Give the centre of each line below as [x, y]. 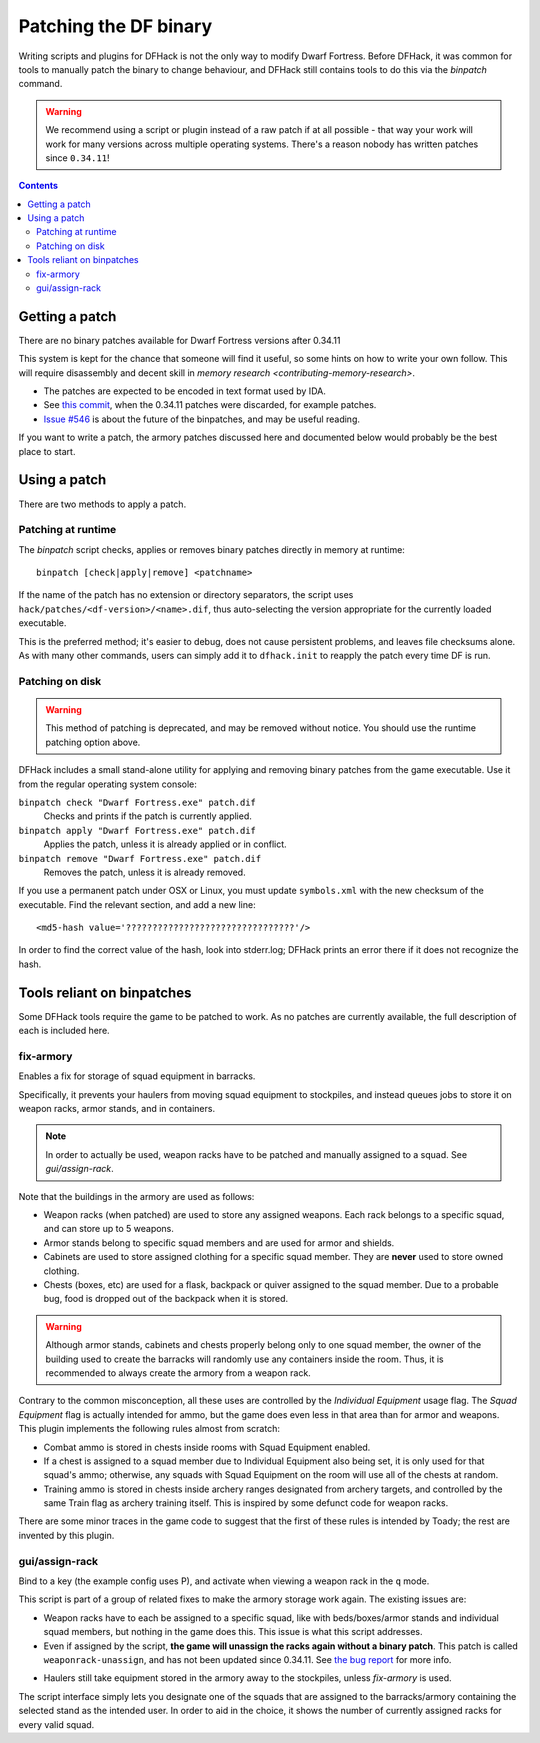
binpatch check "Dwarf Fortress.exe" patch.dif [137, 802]
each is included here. [64, 1031]
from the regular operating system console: [107, 784]
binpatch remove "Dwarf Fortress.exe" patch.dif [140, 858]
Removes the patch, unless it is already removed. [144, 872]
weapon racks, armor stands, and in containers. [116, 1109]
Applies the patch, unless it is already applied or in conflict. [165, 844]
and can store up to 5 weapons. [109, 1229]
